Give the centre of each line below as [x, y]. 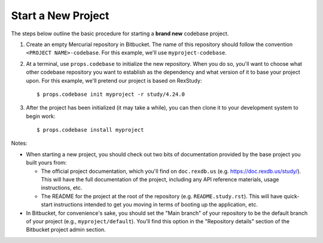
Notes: [19, 143]
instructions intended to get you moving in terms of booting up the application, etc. [156, 205]
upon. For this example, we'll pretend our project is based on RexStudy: [114, 80]
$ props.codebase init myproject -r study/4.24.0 [111, 94]
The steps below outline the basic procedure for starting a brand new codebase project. [120, 34]
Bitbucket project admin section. [66, 230]
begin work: [41, 116]
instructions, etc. [62, 188]
